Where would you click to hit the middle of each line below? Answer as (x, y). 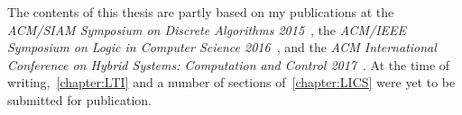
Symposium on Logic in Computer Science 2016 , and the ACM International (222, 47)
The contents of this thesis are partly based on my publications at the (201, 12)
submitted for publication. (79, 99)
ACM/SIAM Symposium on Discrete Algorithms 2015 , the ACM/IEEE (207, 29)
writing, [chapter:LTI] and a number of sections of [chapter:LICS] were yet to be (231, 82)
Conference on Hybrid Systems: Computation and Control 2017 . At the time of (229, 64)
